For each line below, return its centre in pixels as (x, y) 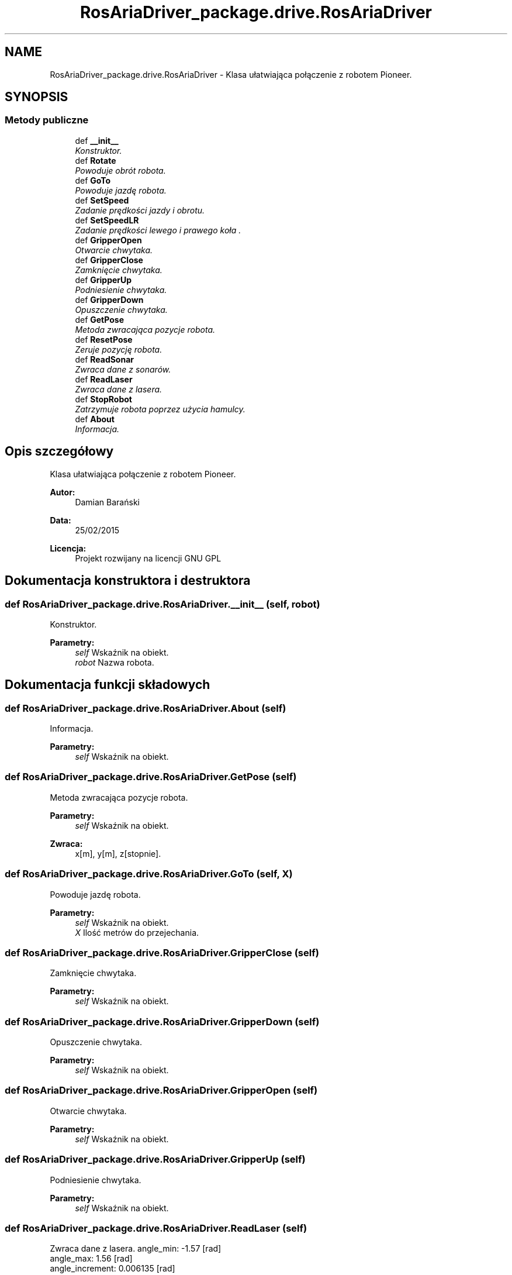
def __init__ (97, 140)
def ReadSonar (105, 359)
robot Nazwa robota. (115, 662)
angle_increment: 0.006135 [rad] (113, 1269)
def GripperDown (109, 299)
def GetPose (99, 319)
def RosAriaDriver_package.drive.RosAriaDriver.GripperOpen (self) (161, 1090)
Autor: (63, 492)
